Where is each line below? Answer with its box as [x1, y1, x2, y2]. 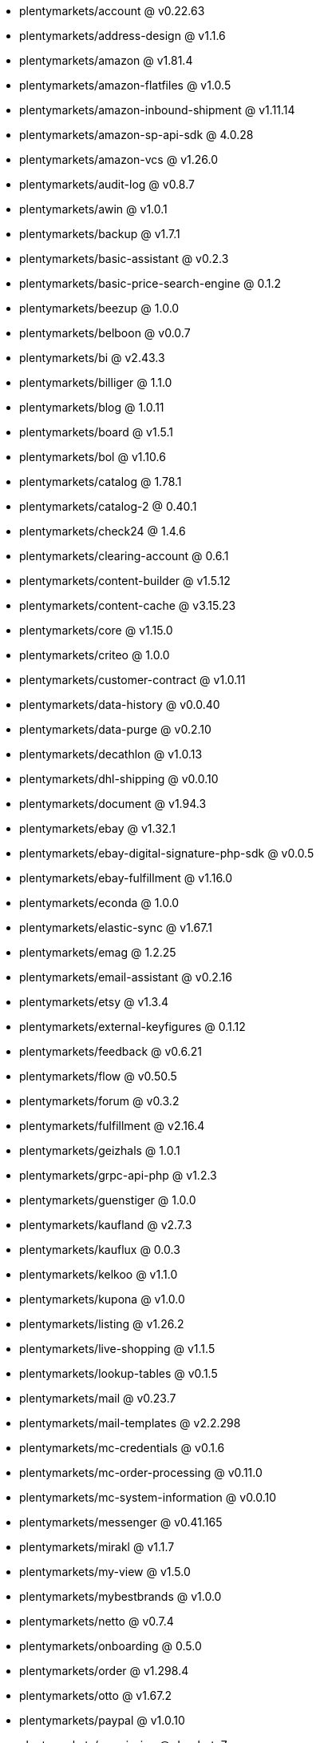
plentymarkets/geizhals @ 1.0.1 [19, 1144, 180, 1157]
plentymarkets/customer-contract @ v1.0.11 [19, 673, 246, 686]
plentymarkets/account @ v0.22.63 [19, 4, 205, 18]
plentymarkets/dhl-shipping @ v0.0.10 [19, 772, 219, 786]
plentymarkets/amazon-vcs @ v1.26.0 [19, 153, 218, 166]
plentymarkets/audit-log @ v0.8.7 [19, 177, 195, 191]
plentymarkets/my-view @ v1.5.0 [19, 1565, 191, 1578]
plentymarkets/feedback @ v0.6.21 [19, 1045, 202, 1058]
